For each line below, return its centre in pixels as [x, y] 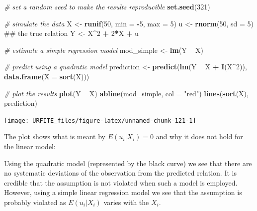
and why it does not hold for [199, 136]
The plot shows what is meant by [55, 136]
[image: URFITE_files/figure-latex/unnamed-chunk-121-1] [100, 120]
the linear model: [30, 146]
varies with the [126, 202]
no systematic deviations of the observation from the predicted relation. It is [120, 173]
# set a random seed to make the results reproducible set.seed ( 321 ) [107, 6]
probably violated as [35, 202]
